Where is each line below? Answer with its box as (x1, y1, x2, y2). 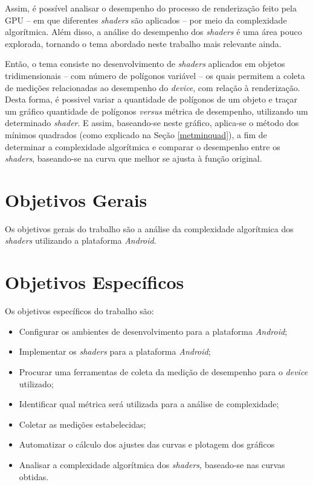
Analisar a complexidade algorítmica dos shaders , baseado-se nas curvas (19, 458, 285, 471)
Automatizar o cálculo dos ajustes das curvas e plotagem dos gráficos (19, 438, 275, 451)
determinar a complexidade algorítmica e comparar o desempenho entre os (5, 140, 280, 153)
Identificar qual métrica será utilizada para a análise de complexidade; (19, 398, 279, 410)
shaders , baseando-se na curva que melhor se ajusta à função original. (5, 152, 262, 165)
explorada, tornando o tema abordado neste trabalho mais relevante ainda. (5, 37, 282, 49)
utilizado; (19, 377, 54, 390)
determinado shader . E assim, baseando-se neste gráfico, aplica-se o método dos (5, 116, 299, 129)
